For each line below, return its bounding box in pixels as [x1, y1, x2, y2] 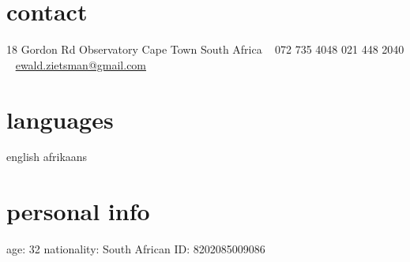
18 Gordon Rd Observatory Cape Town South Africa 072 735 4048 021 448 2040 [6, 41, 404, 58]
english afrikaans [6, 148, 88, 165]
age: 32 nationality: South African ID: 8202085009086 [6, 241, 265, 257]
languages [6, 103, 114, 135]
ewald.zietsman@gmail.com [15, 56, 147, 73]
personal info [6, 195, 150, 227]
